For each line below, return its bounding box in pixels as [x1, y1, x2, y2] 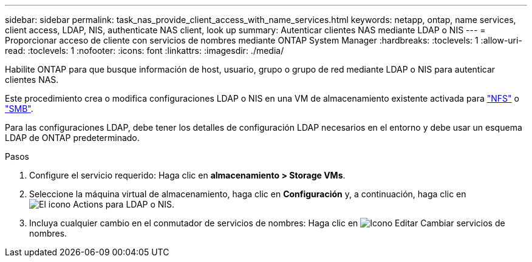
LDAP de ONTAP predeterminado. [5, 133, 140, 143]
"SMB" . [5, 103, 33, 114]
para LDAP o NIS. [105, 199, 175, 209]
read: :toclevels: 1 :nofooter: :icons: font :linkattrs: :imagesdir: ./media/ [5, 45, 284, 56]
